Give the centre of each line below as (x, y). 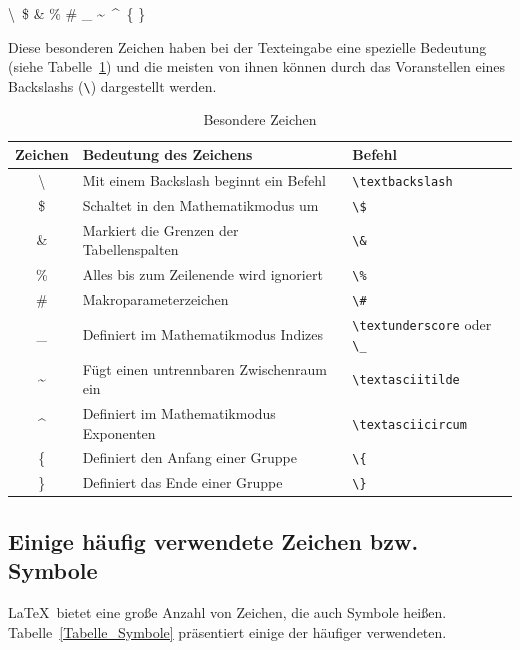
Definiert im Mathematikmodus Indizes (203, 333)
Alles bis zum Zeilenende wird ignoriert (202, 274)
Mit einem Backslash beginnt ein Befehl (204, 179)
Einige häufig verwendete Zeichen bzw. (213, 540)
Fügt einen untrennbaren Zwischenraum (205, 368)
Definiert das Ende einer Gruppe (182, 482)
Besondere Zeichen (260, 119)
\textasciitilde (406, 380)
